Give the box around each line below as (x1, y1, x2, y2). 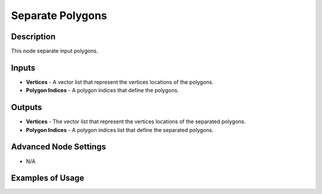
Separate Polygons (11, 9, 107, 22)
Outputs (11, 102, 42, 112)
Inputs (11, 62, 36, 73)
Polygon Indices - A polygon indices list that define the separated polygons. (26, 126, 214, 133)
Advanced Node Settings (11, 142, 107, 152)
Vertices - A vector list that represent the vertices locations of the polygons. (26, 78, 214, 86)
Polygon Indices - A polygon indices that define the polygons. (26, 87, 179, 94)
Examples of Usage (11, 173, 85, 183)
